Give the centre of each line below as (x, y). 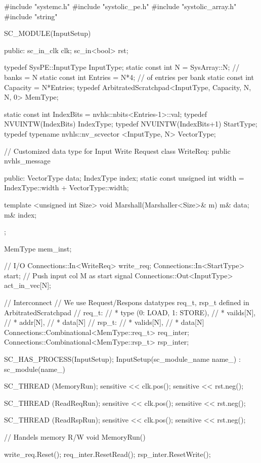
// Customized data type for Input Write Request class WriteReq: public (117, 151)
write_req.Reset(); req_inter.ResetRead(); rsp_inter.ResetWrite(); (107, 454)
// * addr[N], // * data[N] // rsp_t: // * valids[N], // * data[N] (104, 322)
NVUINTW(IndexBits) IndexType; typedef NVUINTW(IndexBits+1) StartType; (131, 124)
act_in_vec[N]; (28, 285)
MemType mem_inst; (38, 248)
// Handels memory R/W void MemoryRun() (75, 437)
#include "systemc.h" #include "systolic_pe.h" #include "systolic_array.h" (120, 6)
